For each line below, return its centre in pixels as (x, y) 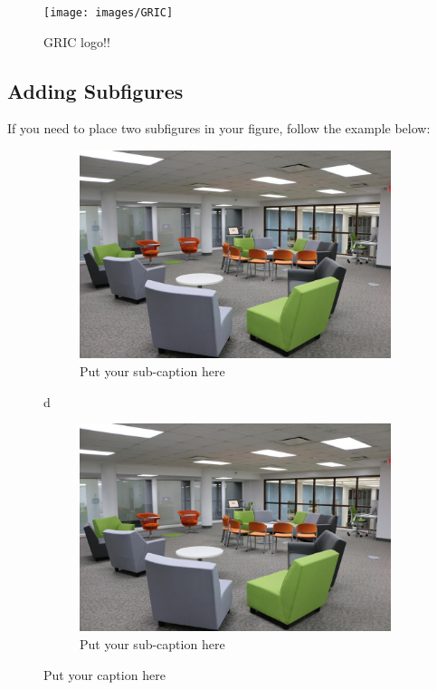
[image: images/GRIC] (109, 13)
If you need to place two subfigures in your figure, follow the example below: (219, 128)
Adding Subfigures (95, 90)
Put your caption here (104, 674)
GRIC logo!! (77, 41)
